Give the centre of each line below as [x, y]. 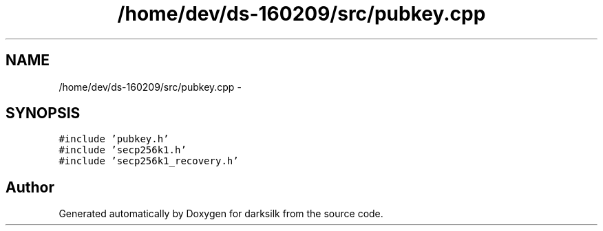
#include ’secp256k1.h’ [123, 150]
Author [30, 187]
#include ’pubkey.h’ [114, 139]
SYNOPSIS [43, 113]
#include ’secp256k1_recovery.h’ [149, 161]
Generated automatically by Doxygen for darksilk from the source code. [221, 214]
